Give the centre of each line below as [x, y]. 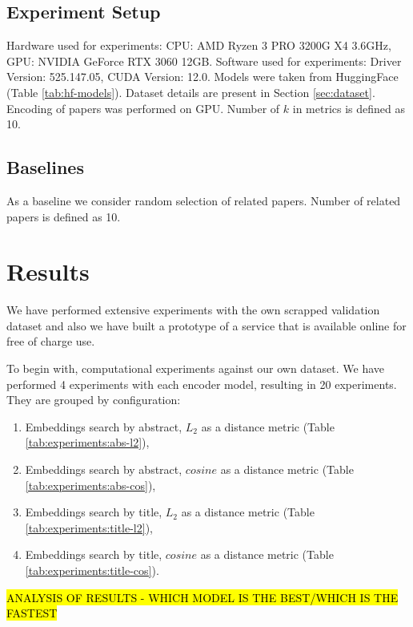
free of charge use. [51, 341]
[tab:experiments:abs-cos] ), [90, 485]
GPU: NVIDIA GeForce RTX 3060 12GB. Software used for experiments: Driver [204, 61]
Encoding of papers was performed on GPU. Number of [143, 108]
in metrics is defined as [349, 108]
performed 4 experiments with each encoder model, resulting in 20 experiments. [202, 384]
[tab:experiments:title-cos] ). [92, 570]
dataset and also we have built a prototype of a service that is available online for [206, 325]
